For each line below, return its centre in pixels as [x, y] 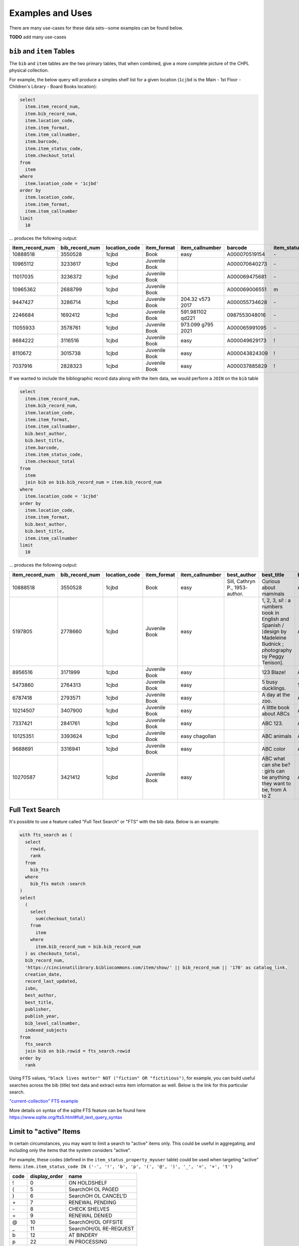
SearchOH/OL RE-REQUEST [101, 1229]
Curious [271, 581]
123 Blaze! [274, 672]
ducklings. [274, 688]
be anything [276, 777]
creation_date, [44, 975]
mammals [273, 594]
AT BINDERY [83, 1235]
